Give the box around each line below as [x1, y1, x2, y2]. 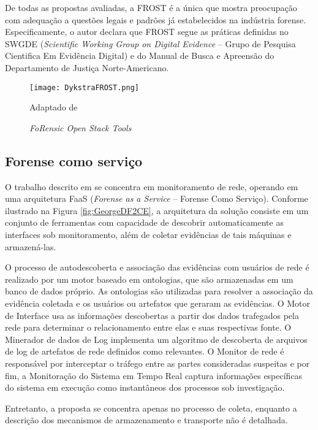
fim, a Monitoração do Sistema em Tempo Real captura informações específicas [5, 369, 303, 382]
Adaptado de [29, 101, 78, 113]
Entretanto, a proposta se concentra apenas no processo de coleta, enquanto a [5, 401, 297, 414]
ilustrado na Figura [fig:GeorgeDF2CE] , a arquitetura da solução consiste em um [5, 204, 309, 217]
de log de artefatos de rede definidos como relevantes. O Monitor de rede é [5, 345, 284, 358]
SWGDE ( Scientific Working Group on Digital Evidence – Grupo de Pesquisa [5, 37, 296, 50]
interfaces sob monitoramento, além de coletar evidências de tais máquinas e [5, 228, 292, 240]
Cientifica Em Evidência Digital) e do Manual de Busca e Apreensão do [5, 49, 274, 62]
